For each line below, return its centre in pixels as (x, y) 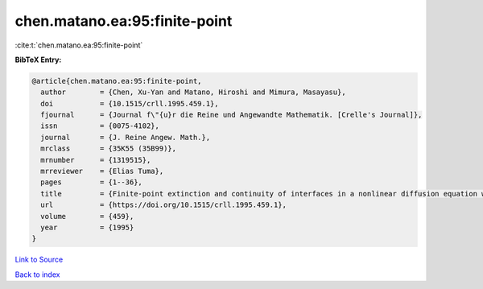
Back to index (37, 275)
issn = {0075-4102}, (100, 126)
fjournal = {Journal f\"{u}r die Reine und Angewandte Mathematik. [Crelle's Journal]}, (231, 115)
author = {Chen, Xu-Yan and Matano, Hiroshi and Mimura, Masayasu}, (193, 92)
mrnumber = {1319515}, (96, 160)
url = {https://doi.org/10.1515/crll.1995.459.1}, (164, 205)
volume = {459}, (87, 216)
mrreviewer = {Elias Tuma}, (102, 171)
